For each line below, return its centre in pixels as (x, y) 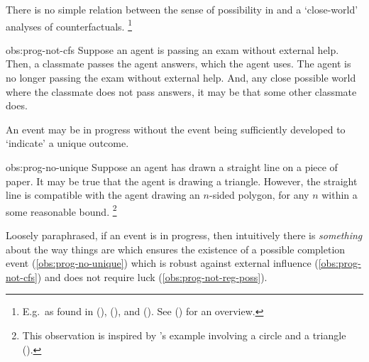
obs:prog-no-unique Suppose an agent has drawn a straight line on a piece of (172, 167)
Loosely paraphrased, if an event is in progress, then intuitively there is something (184, 235)
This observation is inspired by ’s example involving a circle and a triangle (184, 335)
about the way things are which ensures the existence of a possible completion (176, 249)
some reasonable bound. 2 (61, 210)
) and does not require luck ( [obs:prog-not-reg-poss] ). (152, 276)
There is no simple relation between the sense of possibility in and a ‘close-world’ (182, 9)
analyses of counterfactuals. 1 (69, 25)
